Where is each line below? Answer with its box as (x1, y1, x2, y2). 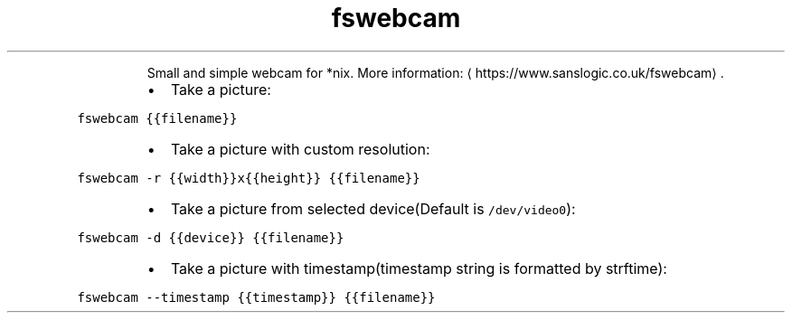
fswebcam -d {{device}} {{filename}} (77, 230, 344, 245)
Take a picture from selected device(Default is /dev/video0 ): (170, 199, 576, 218)
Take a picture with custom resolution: (170, 139, 430, 158)
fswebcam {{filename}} (77, 110, 238, 126)
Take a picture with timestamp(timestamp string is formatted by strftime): (170, 259, 667, 278)
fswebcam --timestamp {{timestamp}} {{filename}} (77, 289, 436, 305)
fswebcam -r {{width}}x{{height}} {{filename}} (77, 170, 420, 185)
